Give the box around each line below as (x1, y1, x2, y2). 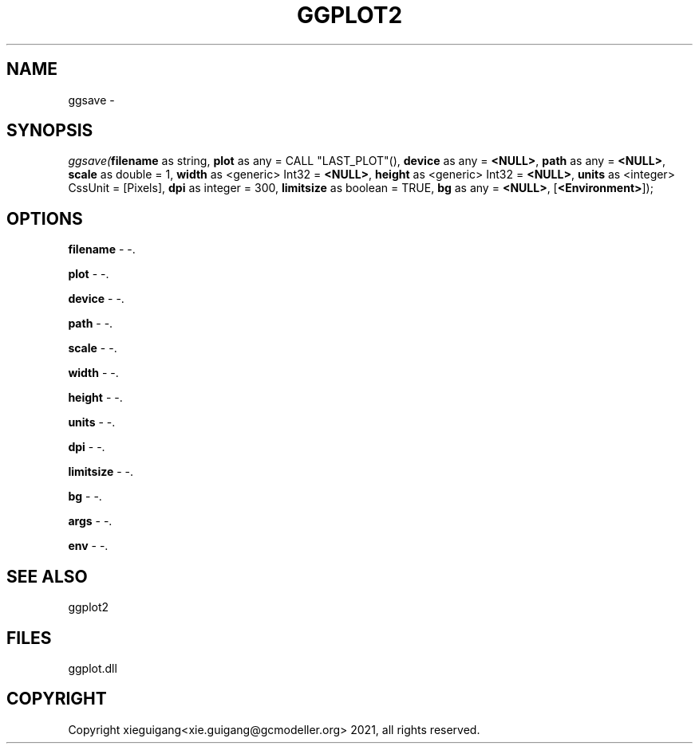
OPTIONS (6, 208, 83, 229)
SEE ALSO (6, 566, 88, 587)
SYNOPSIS (6, 120, 93, 141)
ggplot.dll (68, 661, 117, 675)
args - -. (68, 514, 113, 528)
